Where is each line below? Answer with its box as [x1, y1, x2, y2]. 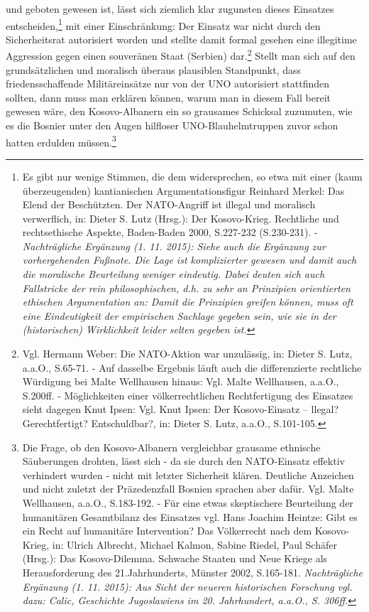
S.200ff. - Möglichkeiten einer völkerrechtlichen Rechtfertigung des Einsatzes [22, 387, 353, 402]
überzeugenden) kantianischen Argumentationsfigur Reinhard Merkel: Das [22, 183, 345, 198]
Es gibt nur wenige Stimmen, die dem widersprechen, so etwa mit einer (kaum [22, 168, 363, 183]
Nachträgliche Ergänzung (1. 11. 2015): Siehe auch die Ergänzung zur [22, 238, 326, 253]
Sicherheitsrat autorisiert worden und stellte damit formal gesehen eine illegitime [6, 31, 357, 46]
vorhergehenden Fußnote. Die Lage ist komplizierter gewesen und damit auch [22, 252, 357, 267]
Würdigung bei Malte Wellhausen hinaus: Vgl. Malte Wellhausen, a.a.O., [22, 374, 339, 389]
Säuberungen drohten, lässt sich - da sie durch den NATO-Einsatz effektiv [22, 453, 345, 468]
